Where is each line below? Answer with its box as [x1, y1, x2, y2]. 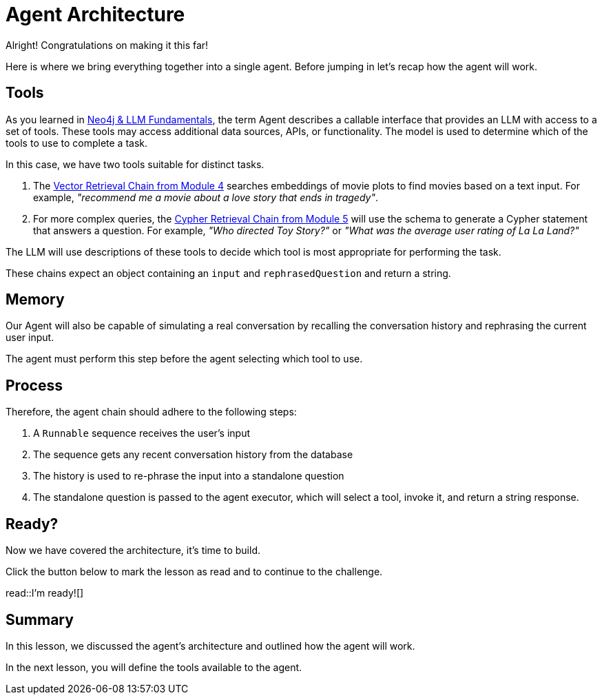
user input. [6, 331, 54, 344]
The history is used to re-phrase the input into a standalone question [33, 470, 344, 482]
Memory [6, 291, 65, 309]
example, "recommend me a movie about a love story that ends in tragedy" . [33, 191, 378, 203]
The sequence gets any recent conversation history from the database [33, 449, 353, 461]
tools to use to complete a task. [6, 136, 148, 149]
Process [6, 376, 63, 394]
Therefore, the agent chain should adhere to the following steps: [6, 406, 297, 418]
